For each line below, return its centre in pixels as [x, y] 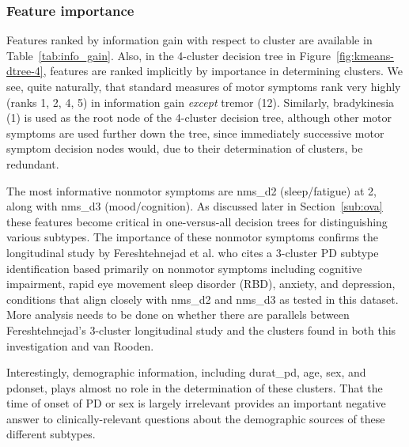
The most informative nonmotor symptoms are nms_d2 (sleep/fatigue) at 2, [191, 190]
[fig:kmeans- [365, 55]
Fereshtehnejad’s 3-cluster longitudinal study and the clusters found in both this [201, 330]
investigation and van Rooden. [80, 345]
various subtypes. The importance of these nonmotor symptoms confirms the [193, 237]
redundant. [33, 163]
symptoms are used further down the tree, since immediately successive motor [195, 133]
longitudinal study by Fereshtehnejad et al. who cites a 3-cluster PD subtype [193, 252]
